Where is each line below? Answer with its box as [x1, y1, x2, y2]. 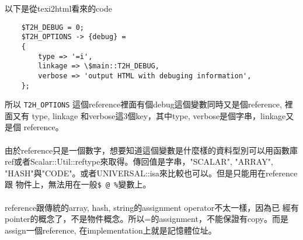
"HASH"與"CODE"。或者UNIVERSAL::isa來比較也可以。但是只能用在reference [5, 166, 298, 179]
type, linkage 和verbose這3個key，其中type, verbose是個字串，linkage [32, 109, 286, 121]
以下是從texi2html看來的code [5, 2, 112, 14]
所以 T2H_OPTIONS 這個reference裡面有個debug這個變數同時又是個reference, [5, 98, 282, 110]
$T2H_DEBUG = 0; [21, 23, 85, 32]
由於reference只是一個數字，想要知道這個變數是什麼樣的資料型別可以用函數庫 [5, 144, 298, 156]
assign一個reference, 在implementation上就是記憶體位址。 [5, 224, 217, 236]
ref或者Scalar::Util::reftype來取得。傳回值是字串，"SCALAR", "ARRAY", [5, 155, 273, 168]
